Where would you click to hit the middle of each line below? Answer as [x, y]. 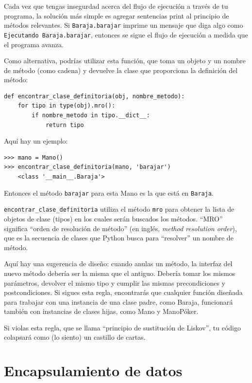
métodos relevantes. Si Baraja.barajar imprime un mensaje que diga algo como [124, 25]
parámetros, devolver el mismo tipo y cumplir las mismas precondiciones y [115, 283]
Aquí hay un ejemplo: [36, 141]
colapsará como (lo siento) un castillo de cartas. [75, 337]
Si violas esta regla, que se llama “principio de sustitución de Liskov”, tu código [122, 327]
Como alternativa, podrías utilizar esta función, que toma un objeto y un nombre [125, 61]
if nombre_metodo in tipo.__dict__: [91, 116]
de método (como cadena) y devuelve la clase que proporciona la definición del [121, 70]
